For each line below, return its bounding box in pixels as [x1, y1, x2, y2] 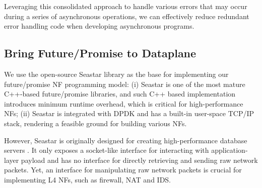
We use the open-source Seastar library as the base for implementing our [4, 68, 229, 79]
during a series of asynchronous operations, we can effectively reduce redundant [4, 11, 249, 21]
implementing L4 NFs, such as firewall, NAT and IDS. [4, 174, 171, 184]
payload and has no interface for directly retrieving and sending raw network [21, 154, 258, 165]
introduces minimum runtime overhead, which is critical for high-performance [4, 98, 243, 109]
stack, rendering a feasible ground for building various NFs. [4, 118, 187, 128]
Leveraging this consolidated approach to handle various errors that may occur [4, 1, 247, 11]
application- [211, 145, 248, 155]
